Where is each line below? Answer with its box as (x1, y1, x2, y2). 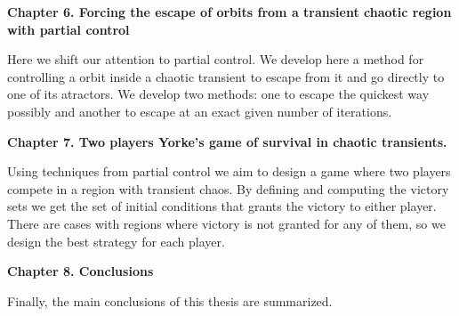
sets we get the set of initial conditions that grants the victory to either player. (7, 197, 437, 215)
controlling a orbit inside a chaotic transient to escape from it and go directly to (7, 67, 445, 85)
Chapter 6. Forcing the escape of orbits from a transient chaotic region (7, 3, 452, 20)
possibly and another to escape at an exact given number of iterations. (7, 101, 392, 120)
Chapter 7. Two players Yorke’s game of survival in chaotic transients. (7, 132, 447, 150)
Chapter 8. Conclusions (7, 262, 154, 280)
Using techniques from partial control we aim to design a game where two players (7, 162, 451, 181)
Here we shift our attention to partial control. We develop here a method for (7, 50, 424, 69)
